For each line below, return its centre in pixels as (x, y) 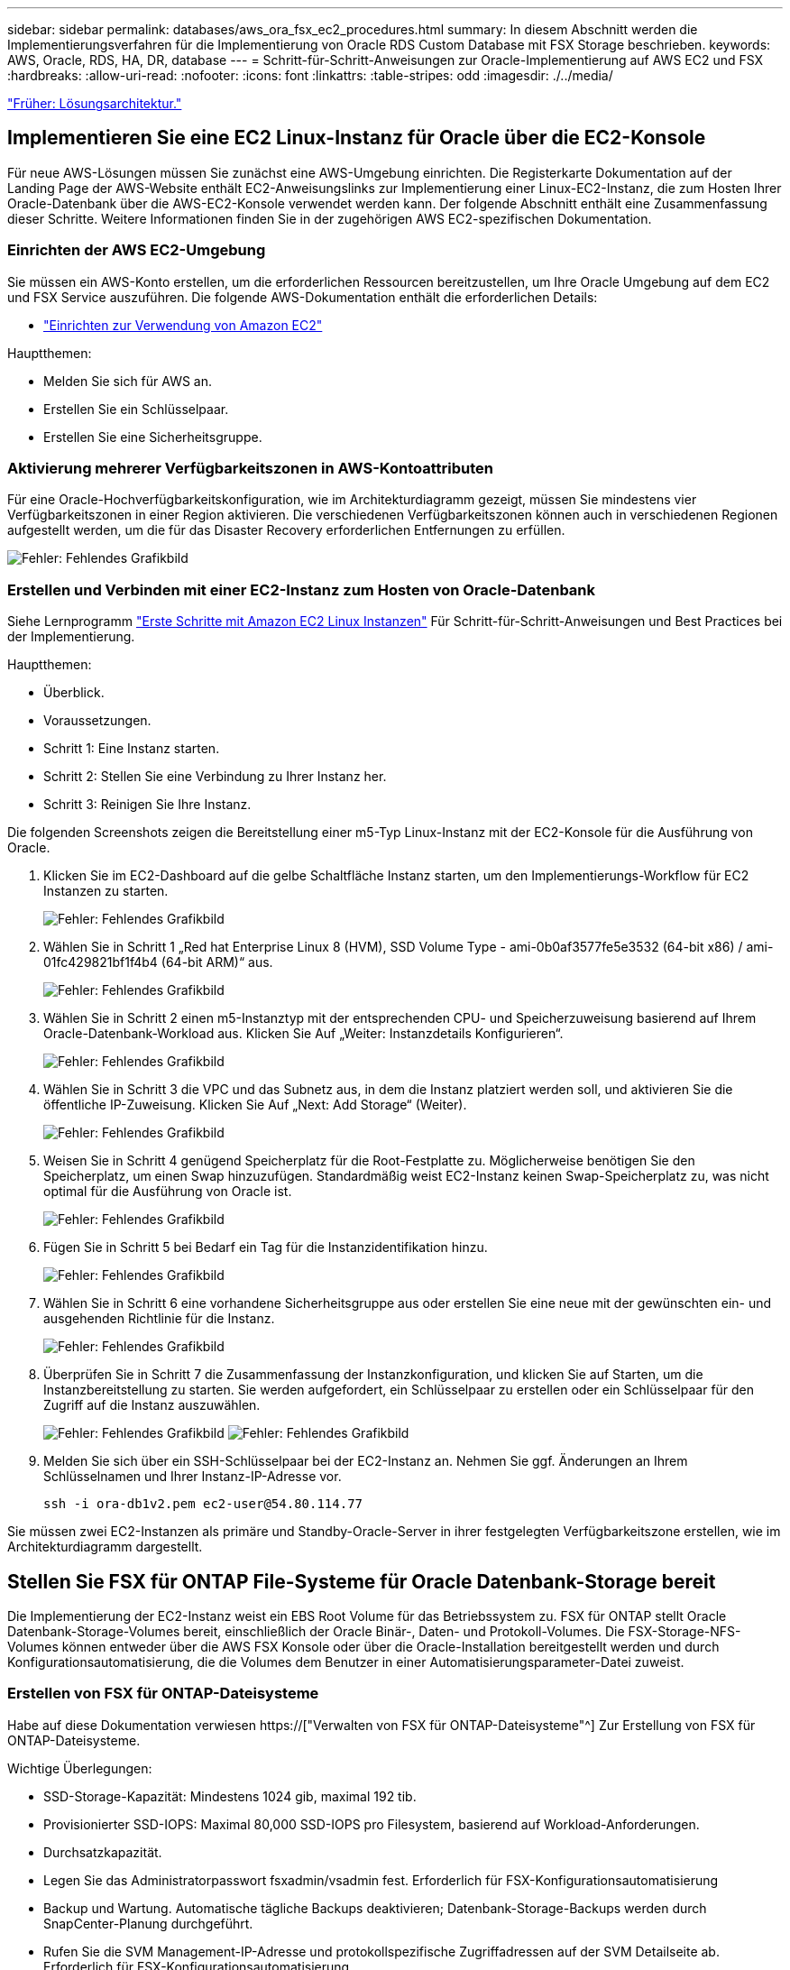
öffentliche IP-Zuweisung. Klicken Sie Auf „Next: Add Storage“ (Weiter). (255, 1105)
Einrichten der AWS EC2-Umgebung (137, 250)
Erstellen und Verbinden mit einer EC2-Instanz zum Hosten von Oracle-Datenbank (302, 589)
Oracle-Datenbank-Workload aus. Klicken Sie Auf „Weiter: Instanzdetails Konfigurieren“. (303, 1034)
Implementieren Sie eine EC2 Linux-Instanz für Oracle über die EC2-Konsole (357, 138)
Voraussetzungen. (97, 721)
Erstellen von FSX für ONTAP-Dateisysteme (163, 1694)
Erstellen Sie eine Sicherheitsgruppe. (153, 437)
